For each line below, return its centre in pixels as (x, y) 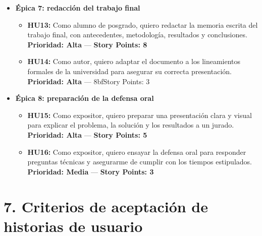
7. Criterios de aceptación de (106, 206)
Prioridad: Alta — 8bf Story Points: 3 (89, 81)
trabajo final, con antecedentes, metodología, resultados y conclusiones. (137, 35)
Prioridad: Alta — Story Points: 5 (87, 134)
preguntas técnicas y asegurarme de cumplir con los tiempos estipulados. (140, 162)
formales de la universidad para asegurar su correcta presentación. (129, 71)
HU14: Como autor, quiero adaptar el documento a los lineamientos (134, 61)
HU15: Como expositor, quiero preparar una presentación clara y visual (140, 115)
